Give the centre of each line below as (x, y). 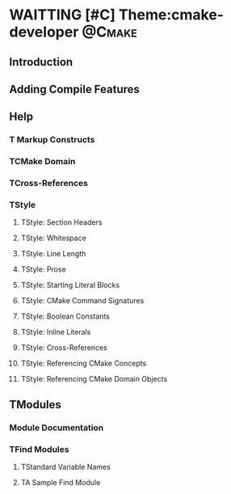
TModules (35, 405)
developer (44, 32)
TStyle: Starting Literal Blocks (70, 285)
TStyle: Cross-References (64, 348)
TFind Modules (39, 449)
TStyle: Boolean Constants (65, 316)
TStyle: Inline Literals (56, 332)
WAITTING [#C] (63, 15)
